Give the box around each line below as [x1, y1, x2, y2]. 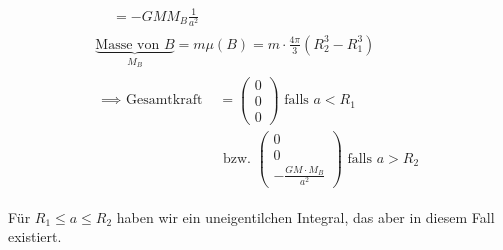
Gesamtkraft [125, 93, 203, 108]
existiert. [8, 226, 62, 247]
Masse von [95, 37, 160, 52]
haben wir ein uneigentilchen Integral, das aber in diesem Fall [116, 206, 495, 227]
